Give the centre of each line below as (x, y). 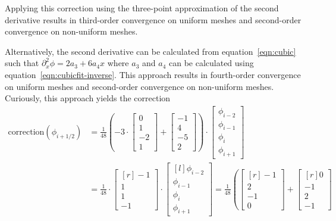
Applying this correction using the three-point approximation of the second (142, 8)
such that (22, 63)
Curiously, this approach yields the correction (88, 98)
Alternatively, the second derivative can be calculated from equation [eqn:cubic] (150, 51)
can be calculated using (211, 63)
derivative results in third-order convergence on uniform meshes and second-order (153, 19)
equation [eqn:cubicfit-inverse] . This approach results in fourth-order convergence (153, 74)
